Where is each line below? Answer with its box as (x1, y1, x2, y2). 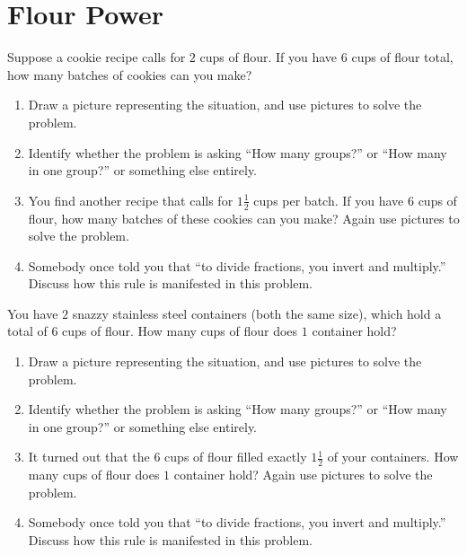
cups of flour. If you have (199, 48, 338, 66)
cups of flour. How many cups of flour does (62, 322, 298, 340)
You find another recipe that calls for (28, 190, 233, 209)
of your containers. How (327, 447, 459, 466)
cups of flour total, (351, 48, 454, 66)
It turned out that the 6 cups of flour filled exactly (28, 447, 307, 466)
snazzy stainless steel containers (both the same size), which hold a (72, 304, 442, 322)
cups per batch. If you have (253, 190, 404, 209)
